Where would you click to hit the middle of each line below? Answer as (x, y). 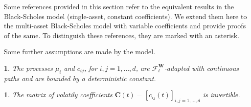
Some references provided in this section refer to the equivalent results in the (119, 6)
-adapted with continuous (201, 68)
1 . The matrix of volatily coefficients (58, 95)
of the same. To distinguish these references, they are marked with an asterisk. (122, 35)
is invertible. (221, 95)
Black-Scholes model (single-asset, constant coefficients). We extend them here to (125, 16)
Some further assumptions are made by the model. (80, 52)
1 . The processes (28, 68)
